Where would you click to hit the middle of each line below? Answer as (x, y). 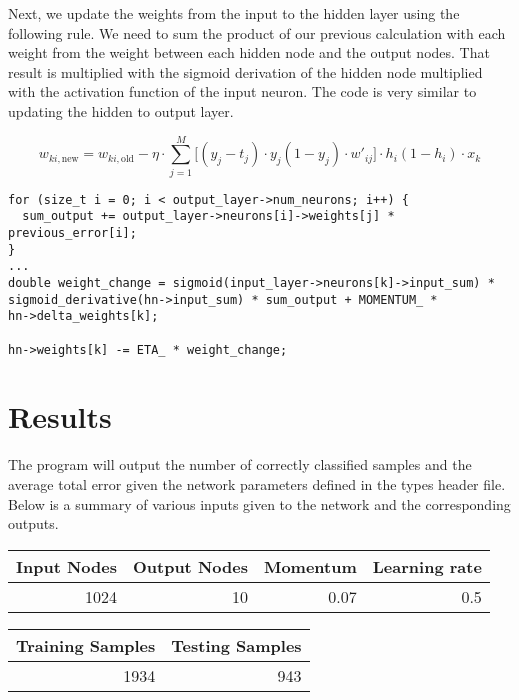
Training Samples (86, 645)
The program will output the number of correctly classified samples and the (240, 464)
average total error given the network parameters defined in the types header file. (257, 483)
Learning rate (427, 566)
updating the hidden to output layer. (121, 110)
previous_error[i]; (72, 233)
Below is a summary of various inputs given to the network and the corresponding (259, 503)
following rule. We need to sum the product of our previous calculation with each (257, 32)
